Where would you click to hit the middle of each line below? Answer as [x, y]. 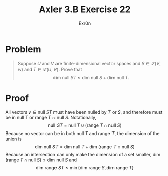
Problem [23, 49]
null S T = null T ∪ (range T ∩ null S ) [85, 125]
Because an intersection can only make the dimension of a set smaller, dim [83, 154]
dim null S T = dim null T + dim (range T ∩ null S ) [85, 146]
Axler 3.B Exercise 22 [85, 9]
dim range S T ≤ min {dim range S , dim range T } [85, 167]
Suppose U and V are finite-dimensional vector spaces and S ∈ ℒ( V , [89, 63]
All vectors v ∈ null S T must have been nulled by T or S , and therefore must [84, 112]
